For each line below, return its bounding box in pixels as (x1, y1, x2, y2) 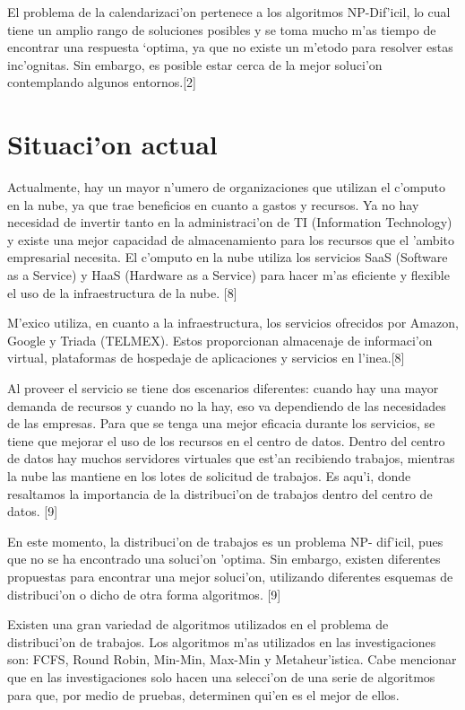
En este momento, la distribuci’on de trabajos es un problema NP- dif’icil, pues (7, 531, 443, 550)
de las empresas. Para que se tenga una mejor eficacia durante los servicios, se (7, 414, 435, 433)
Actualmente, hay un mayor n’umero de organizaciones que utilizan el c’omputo (7, 178, 446, 197)
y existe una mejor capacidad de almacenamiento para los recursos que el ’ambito (7, 230, 454, 249)
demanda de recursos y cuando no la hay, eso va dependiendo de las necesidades (7, 396, 446, 415)
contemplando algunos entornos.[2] (7, 73, 196, 92)
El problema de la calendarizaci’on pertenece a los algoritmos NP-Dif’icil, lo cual (7, 3, 451, 21)
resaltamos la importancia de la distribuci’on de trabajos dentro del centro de (7, 484, 433, 503)
